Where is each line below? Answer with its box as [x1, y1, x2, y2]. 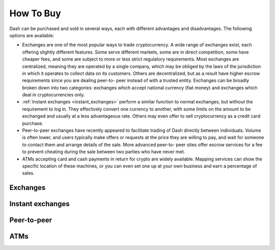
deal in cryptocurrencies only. [22, 92, 85, 98]
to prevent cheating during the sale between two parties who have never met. [22, 149, 185, 155]
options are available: [9, 32, 54, 38]
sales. [22, 170, 35, 176]
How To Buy [9, 8, 61, 19]
